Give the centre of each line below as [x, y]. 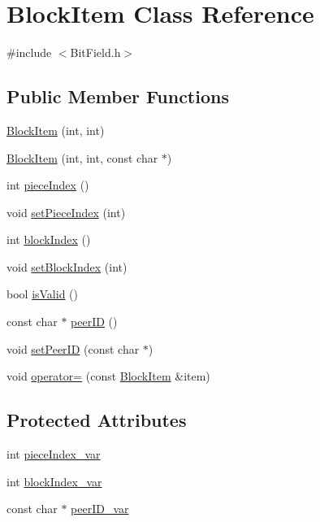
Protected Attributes [97, 420]
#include [29, 52]
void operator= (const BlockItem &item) [108, 376]
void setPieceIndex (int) [66, 212]
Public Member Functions [118, 96]
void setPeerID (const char [73, 348]
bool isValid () [43, 294]
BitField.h [95, 52]
